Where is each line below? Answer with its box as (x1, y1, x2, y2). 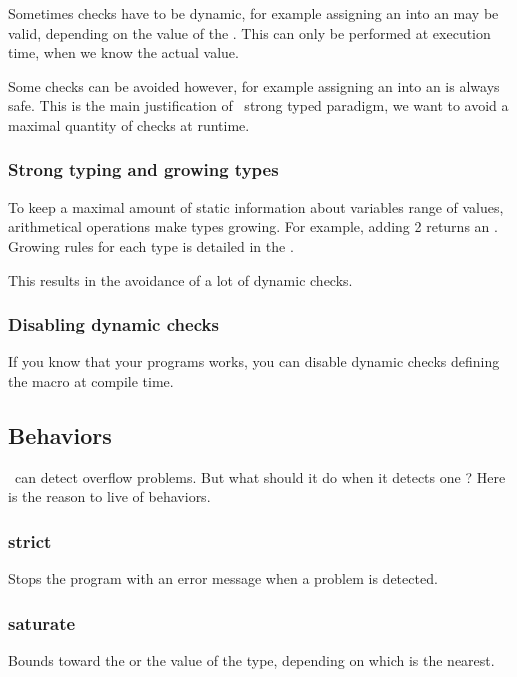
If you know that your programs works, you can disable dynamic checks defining (8, 351, 500, 372)
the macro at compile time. (8, 370, 174, 391)
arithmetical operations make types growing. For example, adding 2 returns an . (8, 216, 498, 237)
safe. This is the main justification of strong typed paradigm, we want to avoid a (8, 95, 509, 116)
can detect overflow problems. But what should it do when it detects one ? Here (14, 466, 506, 487)
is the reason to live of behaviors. (8, 486, 211, 507)
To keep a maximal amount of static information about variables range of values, (8, 196, 504, 217)
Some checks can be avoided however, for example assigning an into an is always (8, 75, 500, 96)
